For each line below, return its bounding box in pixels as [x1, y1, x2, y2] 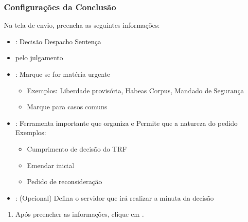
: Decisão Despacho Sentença [15, 36, 102, 46]
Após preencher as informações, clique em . [15, 209, 144, 219]
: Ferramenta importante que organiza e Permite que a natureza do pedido [15, 118, 238, 128]
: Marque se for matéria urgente [15, 69, 110, 79]
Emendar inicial [27, 160, 74, 170]
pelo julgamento [15, 52, 63, 63]
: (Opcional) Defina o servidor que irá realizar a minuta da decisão [15, 192, 214, 203]
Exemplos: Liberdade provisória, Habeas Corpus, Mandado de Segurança [27, 85, 244, 95]
